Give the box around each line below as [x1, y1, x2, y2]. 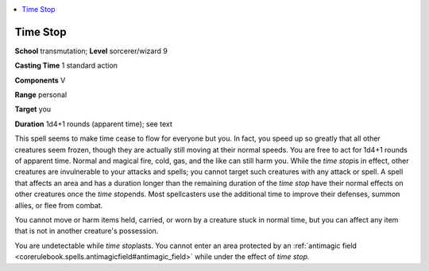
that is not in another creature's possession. [14, 226, 159, 236]
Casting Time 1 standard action [14, 60, 118, 71]
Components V [14, 75, 66, 85]
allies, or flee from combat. [14, 200, 103, 210]
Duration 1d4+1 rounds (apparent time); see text [14, 119, 172, 129]
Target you [14, 104, 52, 114]
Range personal [14, 90, 68, 99]
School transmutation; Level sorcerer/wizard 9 [14, 46, 168, 56]
